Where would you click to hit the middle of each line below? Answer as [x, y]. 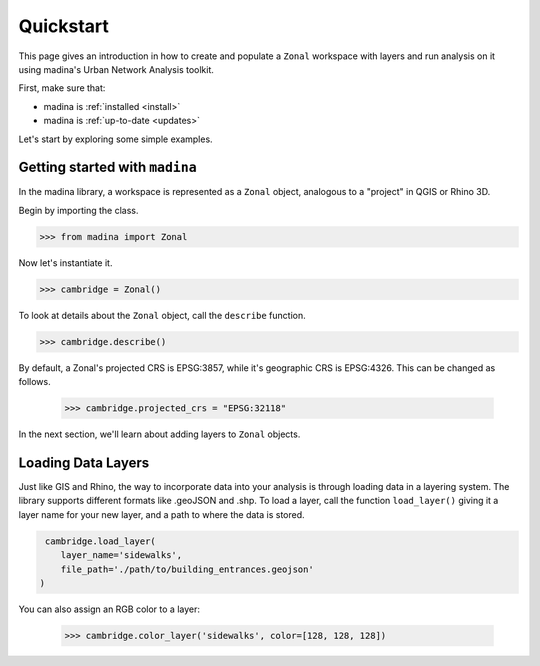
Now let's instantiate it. [65, 262]
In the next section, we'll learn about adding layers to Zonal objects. [159, 434]
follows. [34, 382]
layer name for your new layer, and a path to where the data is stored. [161, 514]
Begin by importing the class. [78, 210]
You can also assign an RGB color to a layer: [109, 609]
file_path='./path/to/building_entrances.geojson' [187, 569]
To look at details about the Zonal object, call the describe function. [162, 315]
